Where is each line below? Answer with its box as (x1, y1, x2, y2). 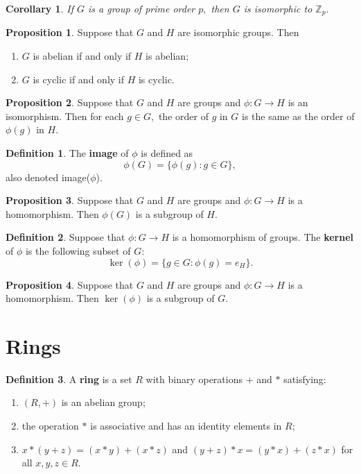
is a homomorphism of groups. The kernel (172, 230, 354, 244)
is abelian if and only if (33, 49, 132, 63)
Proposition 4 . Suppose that (6, 277, 134, 291)
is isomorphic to (243, 1, 312, 15)
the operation (21, 418, 79, 433)
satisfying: (283, 371, 326, 386)
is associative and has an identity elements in (90, 418, 282, 433)
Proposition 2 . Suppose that (6, 95, 134, 110)
